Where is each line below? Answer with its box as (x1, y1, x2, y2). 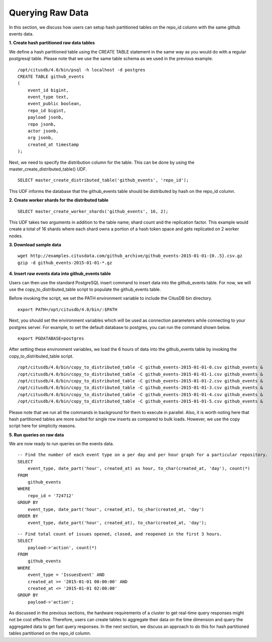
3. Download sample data (9, 242, 62, 248)
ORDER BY (17, 513, 38, 519)
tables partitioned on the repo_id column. (9, 630, 92, 636)
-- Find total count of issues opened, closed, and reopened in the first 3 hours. (17, 531, 223, 537)
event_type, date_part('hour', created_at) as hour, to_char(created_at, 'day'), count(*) (27, 466, 251, 471)
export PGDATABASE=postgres (17, 336, 84, 341)
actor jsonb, (27, 128, 59, 134)
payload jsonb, (27, 115, 64, 120)
